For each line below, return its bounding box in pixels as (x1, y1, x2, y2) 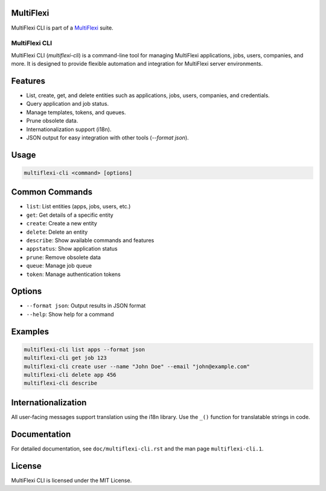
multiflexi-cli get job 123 (24, 355, 107, 362)
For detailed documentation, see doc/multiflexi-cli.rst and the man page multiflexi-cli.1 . (11, 444, 264, 452)
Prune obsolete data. (26, 117, 78, 124)
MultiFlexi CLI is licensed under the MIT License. (11, 477, 132, 484)
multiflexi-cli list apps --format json (24, 346, 145, 353)
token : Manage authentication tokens (26, 271, 121, 278)
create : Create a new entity (26, 220, 98, 227)
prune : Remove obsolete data (26, 254, 101, 261)
